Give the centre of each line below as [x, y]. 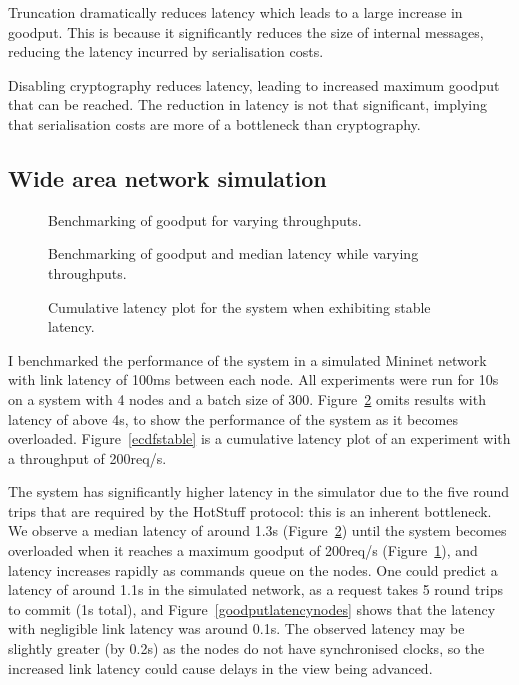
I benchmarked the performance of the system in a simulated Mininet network [247, 359]
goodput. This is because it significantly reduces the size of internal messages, [246, 31]
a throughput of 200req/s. [87, 457]
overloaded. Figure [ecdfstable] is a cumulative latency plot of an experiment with [259, 438]
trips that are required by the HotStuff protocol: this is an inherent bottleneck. [250, 510]
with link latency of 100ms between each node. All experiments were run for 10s [253, 379]
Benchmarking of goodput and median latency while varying [233, 253]
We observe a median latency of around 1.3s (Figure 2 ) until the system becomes [257, 530]
